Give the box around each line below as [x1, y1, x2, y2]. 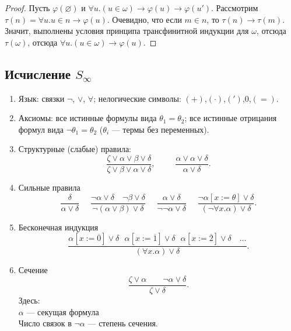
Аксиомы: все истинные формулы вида [18, 112, 157, 124]
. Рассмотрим [211, 2, 258, 13]
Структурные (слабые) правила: [18, 143, 131, 155]
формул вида [18, 123, 64, 135]
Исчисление [5, 64, 71, 82]
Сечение [18, 264, 48, 276]
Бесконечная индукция [18, 220, 99, 233]
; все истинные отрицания [184, 112, 277, 124]
